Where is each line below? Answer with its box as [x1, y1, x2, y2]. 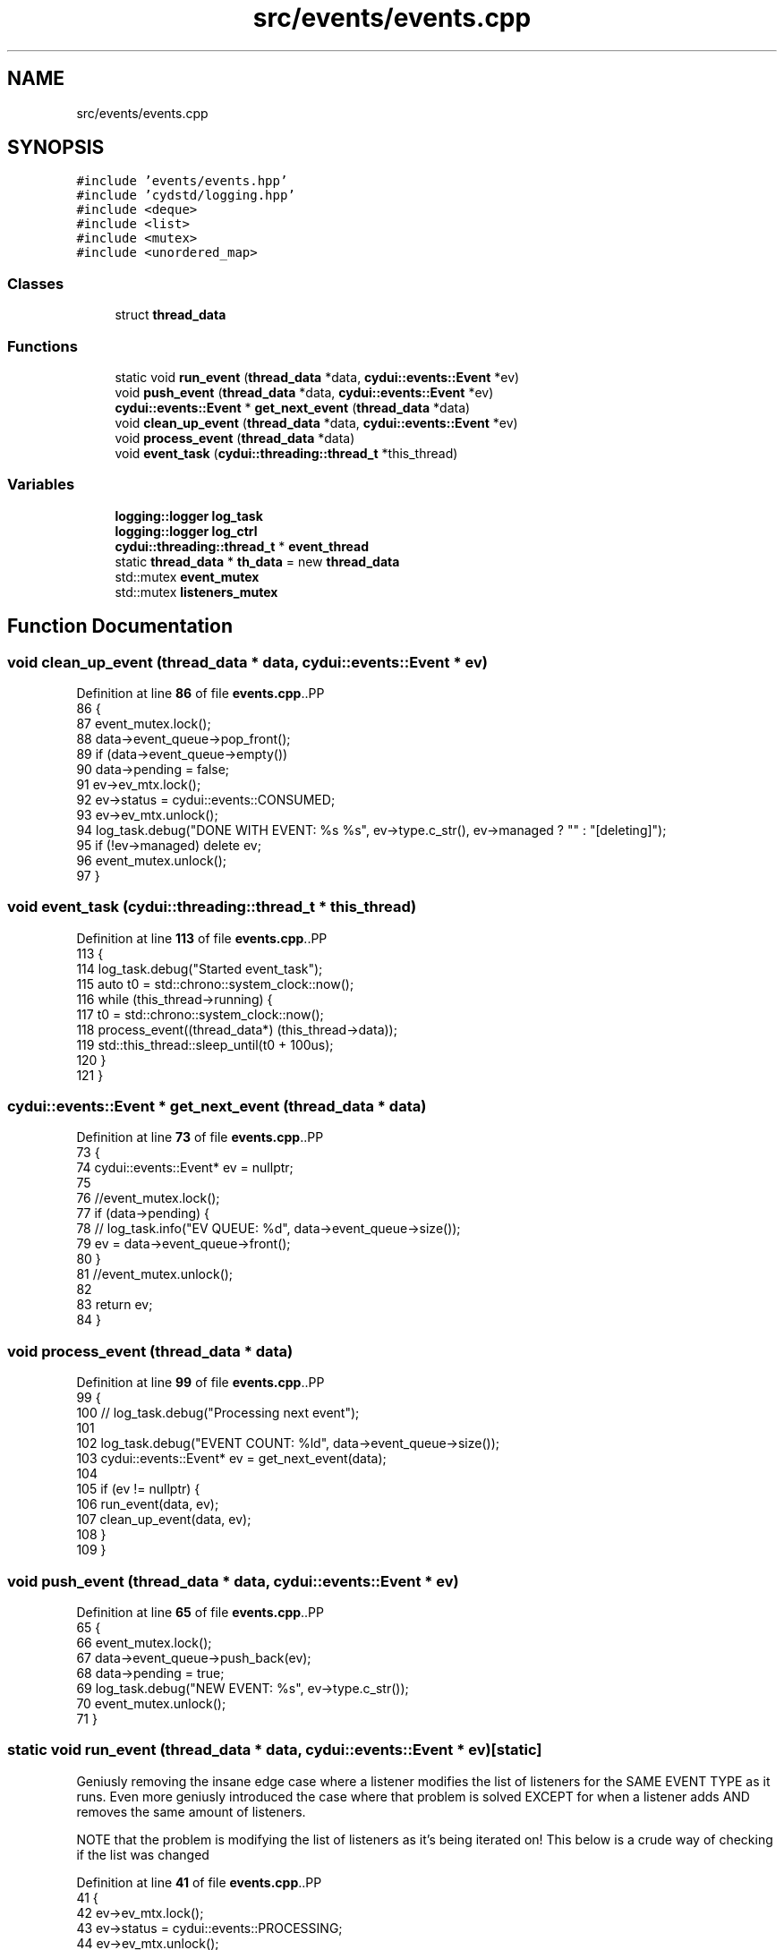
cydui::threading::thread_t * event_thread [115, 538, 369, 554]
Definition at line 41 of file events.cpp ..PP [76, 1874, 322, 1890]
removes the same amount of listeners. [76, 1803, 306, 1819]
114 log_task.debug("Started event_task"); [76, 960, 323, 976]
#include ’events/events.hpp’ [76, 174, 288, 189]
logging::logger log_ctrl [115, 523, 258, 539]
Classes [7, 274, 64, 293]
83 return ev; [76, 1297, 153, 1313]
